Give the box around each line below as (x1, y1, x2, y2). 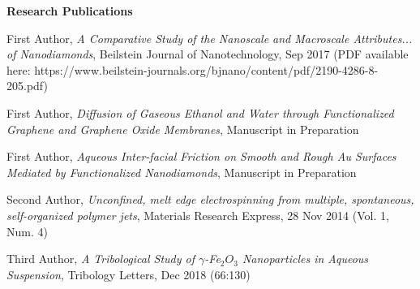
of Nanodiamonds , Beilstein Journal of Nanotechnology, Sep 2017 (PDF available (6, 45, 409, 63)
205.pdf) (6, 77, 48, 94)
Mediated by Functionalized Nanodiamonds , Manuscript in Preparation (6, 163, 357, 180)
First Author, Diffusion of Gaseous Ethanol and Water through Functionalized (6, 104, 394, 121)
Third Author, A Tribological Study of (6, 250, 195, 267)
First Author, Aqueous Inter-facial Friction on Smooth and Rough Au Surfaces (6, 148, 396, 165)
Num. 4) (6, 222, 48, 239)
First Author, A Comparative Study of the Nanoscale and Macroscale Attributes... (6, 29, 413, 46)
